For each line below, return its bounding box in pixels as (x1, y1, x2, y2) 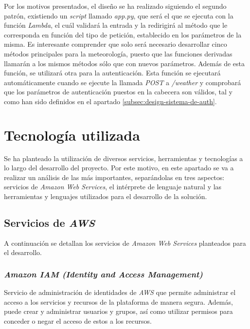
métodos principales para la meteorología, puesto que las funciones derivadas (4, 48, 232, 58)
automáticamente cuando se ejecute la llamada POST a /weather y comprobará (4, 77, 241, 87)
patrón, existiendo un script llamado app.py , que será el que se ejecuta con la (4, 10, 233, 20)
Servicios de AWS (4, 215, 95, 230)
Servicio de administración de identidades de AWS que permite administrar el (4, 287, 236, 297)
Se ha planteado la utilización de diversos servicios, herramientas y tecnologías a (4, 153, 243, 163)
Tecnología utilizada (4, 125, 140, 145)
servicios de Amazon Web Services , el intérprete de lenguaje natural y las (4, 182, 222, 192)
